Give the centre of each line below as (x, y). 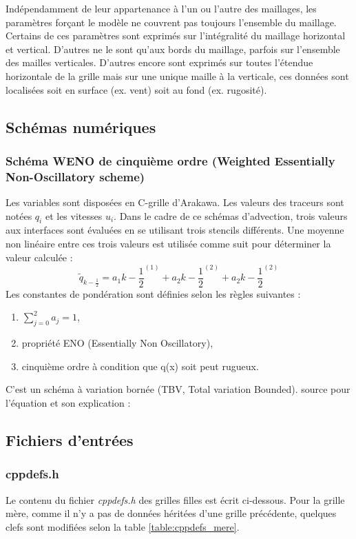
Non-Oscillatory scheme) (75, 176)
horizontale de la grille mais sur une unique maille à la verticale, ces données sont (177, 75)
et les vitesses (74, 215)
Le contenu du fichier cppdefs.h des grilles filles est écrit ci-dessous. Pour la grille (175, 499)
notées (19, 215)
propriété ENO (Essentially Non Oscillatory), (117, 343)
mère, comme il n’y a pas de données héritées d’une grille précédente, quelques (171, 513)
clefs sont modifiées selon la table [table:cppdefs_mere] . (123, 526)
